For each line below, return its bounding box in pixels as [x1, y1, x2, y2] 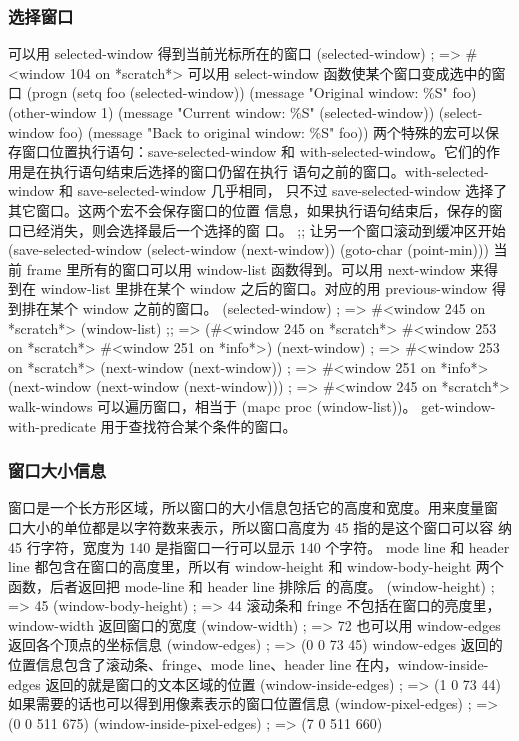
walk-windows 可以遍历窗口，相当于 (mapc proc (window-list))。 [8, 395, 417, 416]
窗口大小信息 [8, 458, 107, 483]
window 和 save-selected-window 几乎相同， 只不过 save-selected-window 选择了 [8, 180, 508, 201]
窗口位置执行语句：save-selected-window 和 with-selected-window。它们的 [21, 141, 487, 162]
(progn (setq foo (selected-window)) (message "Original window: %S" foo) [26, 82, 477, 103]
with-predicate [8, 415, 96, 436]
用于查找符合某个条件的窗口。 [100, 415, 297, 436]
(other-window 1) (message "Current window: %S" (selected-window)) [8, 102, 435, 122]
